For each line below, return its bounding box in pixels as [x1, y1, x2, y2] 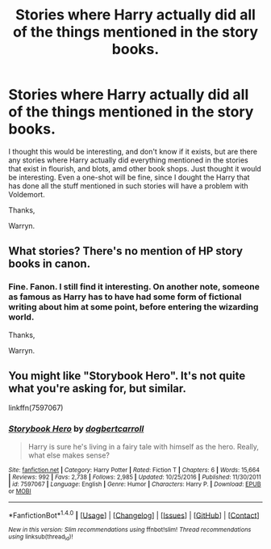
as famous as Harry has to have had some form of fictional [8, 291, 242, 302]
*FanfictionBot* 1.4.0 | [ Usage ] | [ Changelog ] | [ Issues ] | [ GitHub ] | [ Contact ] [8, 509, 260, 520]
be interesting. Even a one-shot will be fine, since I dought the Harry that [8, 172, 250, 182]
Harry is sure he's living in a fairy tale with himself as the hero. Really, [27, 441, 260, 451]
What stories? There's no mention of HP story [8, 244, 244, 258]
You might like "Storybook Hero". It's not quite [8, 370, 246, 383]
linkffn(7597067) [8, 403, 64, 413]
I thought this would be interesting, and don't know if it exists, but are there [8, 146, 258, 156]
